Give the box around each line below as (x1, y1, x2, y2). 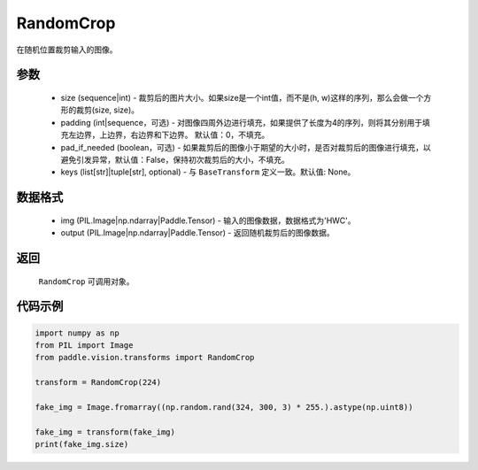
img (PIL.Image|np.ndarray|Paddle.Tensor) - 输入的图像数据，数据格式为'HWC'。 (60, 215, 356, 226)
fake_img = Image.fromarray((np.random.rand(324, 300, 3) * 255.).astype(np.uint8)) (35, 402, 413, 412)
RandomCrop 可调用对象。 (38, 275, 135, 287)
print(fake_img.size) (35, 439, 129, 450)
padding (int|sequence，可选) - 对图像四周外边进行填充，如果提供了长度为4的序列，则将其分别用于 (60, 117, 423, 127)
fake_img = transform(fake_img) (35, 427, 176, 437)
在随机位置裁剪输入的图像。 (16, 44, 118, 55)
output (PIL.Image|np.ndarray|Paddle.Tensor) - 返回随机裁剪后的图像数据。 (60, 227, 335, 238)
